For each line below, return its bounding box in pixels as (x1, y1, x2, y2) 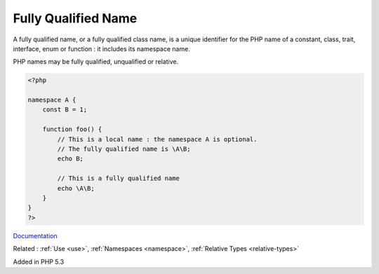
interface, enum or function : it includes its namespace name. (13, 44, 191, 53)
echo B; (57, 155, 84, 163)
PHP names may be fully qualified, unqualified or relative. (13, 57, 179, 66)
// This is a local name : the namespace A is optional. (57, 135, 258, 143)
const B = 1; (42, 106, 88, 114)
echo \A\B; (57, 184, 95, 192)
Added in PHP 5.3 (13, 257, 65, 266)
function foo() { (42, 125, 102, 133)
